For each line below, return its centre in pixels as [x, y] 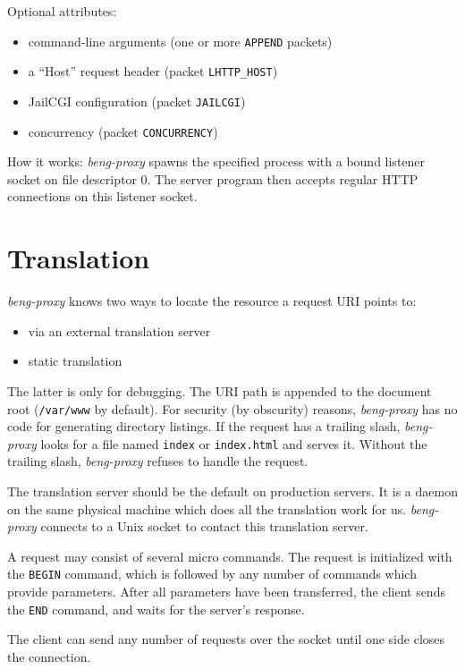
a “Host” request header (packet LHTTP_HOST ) [153, 71]
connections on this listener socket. [102, 196]
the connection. [49, 656]
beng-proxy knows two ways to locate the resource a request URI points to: [212, 301]
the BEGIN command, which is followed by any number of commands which [212, 574]
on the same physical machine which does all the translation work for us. [207, 508]
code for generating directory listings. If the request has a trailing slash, [204, 426]
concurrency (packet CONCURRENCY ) [123, 131]
